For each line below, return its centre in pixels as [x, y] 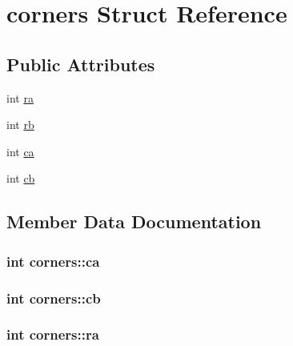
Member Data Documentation [134, 221]
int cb [21, 178]
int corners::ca [53, 261]
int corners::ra [53, 334]
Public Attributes [81, 64]
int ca [20, 151]
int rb [20, 125]
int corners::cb [54, 298]
